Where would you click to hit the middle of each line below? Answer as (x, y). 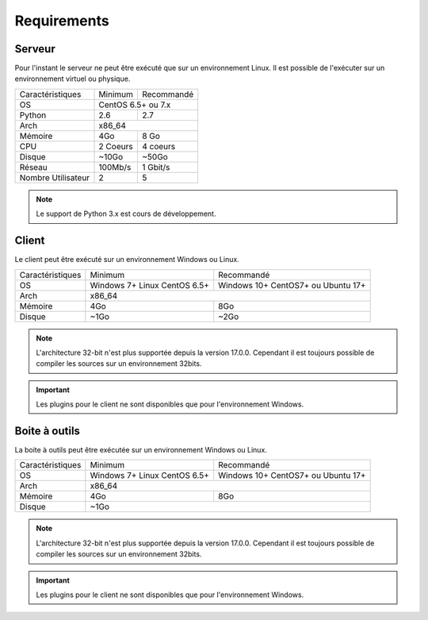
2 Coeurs (116, 146)
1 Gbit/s (156, 167)
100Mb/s (115, 167)
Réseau (33, 167)
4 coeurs (159, 146)
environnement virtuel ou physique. (73, 79)
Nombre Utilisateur (55, 177)
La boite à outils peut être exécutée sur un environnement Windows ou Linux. (141, 450)
